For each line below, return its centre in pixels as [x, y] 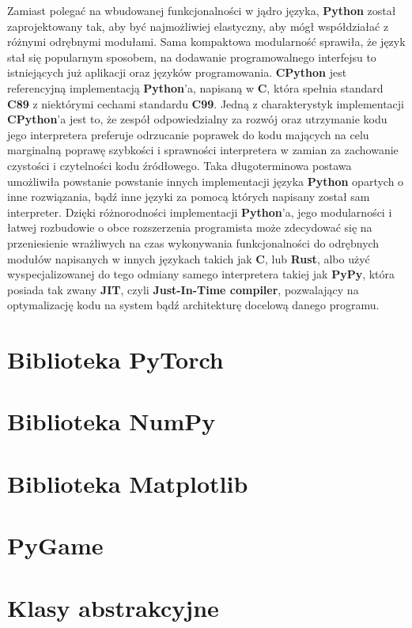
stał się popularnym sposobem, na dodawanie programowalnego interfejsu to [192, 57]
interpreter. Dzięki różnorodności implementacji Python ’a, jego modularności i [200, 212]
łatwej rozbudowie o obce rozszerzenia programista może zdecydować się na [190, 227]
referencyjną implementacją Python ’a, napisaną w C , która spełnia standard [195, 87]
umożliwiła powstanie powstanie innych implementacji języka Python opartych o [206, 181]
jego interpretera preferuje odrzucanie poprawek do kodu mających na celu [188, 134]
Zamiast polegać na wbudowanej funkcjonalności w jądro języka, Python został [202, 10]
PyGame [55, 545]
